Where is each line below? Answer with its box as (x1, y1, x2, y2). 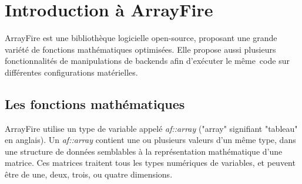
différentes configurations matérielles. (5, 66, 138, 78)
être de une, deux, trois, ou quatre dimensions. (5, 168, 173, 180)
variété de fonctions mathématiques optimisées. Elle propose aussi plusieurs (5, 43, 276, 55)
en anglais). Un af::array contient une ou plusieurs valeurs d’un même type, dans (5, 134, 296, 146)
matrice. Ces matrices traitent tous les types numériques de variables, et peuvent (5, 156, 296, 169)
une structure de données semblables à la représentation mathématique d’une (5, 145, 283, 157)
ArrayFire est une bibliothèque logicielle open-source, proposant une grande (5, 32, 277, 44)
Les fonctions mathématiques (5, 94, 185, 113)
